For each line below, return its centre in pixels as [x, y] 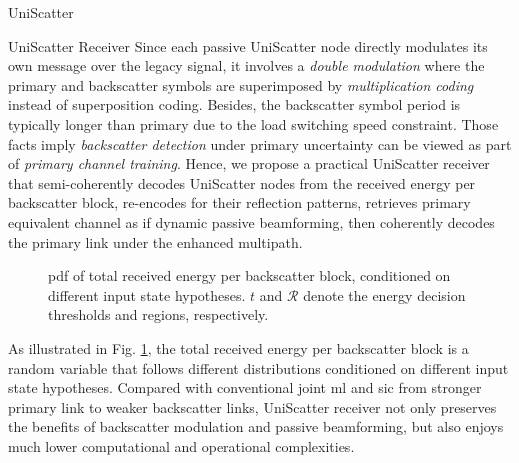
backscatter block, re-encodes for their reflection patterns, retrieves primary [239, 202]
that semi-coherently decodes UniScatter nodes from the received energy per [242, 182]
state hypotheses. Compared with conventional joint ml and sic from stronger [245, 387]
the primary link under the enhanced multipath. [155, 241]
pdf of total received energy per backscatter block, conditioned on [249, 275]
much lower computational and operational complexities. [181, 445]
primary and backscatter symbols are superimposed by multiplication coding [241, 84]
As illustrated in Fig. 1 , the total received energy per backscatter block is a [238, 347]
